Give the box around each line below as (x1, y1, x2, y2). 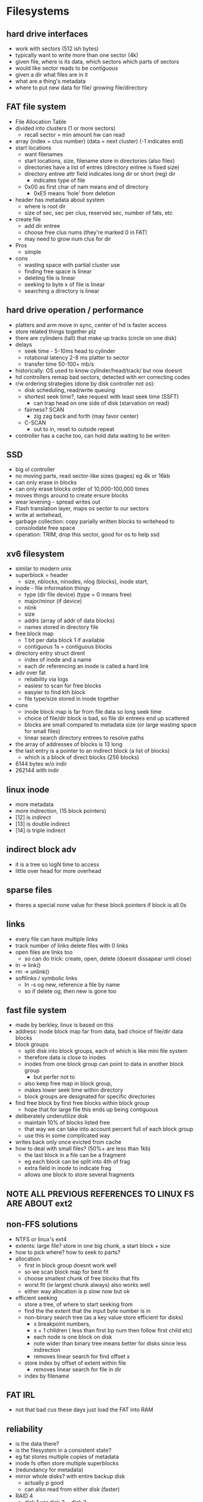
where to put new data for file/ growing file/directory (15, 84, 148, 91)
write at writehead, (15, 511, 63, 519)
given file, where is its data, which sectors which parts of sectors (15, 58, 179, 65)
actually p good (24, 1479, 64, 1487)
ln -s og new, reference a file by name (24, 981, 120, 988)
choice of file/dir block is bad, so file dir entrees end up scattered (24, 715, 190, 722)
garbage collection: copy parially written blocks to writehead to (15, 518, 175, 525)
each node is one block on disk (33, 1333, 113, 1340)
